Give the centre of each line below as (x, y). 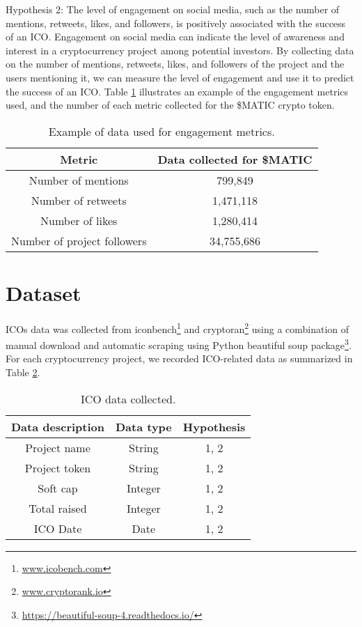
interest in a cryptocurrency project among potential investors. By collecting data (180, 50)
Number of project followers (79, 240)
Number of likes (79, 220)
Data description (58, 426)
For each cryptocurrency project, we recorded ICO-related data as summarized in (179, 358)
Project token (58, 467)
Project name (58, 447)
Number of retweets (79, 200)
